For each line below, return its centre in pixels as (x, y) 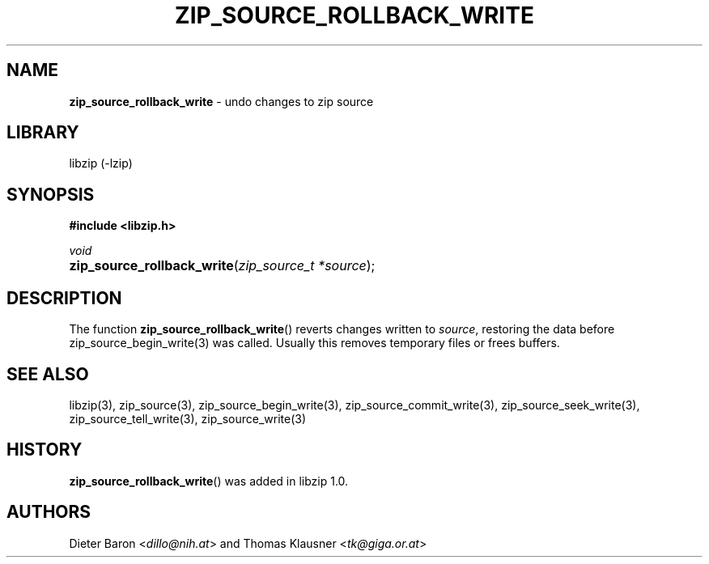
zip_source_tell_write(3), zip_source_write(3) (188, 418)
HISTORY (45, 450)
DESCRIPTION (64, 298)
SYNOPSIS (51, 194)
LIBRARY (43, 133)
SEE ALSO (48, 374)
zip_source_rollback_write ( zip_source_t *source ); (222, 266)
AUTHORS (49, 512)
